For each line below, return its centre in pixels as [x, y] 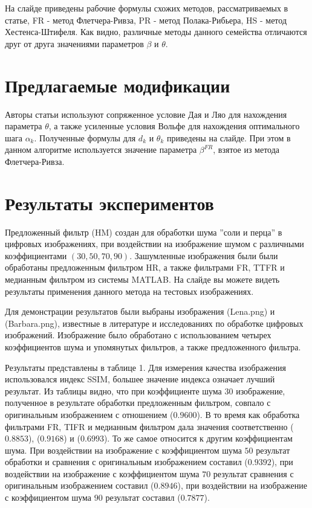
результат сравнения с [253, 473]
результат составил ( [143, 497]
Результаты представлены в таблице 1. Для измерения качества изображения [145, 367]
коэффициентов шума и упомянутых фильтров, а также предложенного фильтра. [153, 346]
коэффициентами [36, 255]
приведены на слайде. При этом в [229, 137]
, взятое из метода [246, 150]
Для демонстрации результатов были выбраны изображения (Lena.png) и [140, 311]
